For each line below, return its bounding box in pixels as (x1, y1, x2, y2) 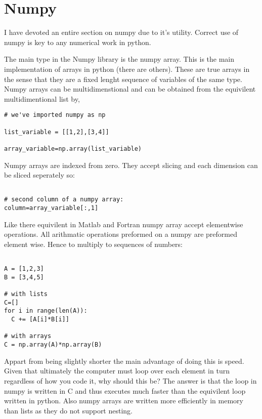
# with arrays (4, 332, 52, 340)
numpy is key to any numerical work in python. (4, 36, 151, 47)
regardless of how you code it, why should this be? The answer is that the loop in (4, 375, 257, 386)
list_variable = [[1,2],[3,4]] (4, 128, 109, 136)
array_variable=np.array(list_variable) (4, 145, 142, 152)
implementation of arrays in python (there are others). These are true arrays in (4, 63, 250, 74)
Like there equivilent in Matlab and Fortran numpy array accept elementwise (4, 219, 243, 229)
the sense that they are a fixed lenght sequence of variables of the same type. (4, 73, 242, 84)
